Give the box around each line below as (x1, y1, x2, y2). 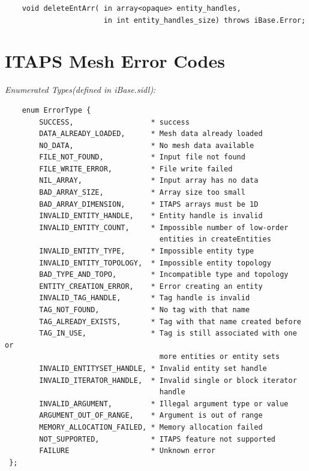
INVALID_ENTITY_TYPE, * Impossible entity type (39, 247, 254, 256)
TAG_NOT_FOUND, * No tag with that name (39, 306, 250, 314)
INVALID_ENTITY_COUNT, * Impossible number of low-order (39, 223, 289, 232)
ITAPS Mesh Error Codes (5, 49, 225, 73)
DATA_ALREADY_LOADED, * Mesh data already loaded (39, 129, 263, 138)
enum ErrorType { (22, 105, 91, 114)
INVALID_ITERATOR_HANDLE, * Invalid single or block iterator (39, 376, 297, 385)
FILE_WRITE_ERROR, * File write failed (39, 164, 233, 173)
